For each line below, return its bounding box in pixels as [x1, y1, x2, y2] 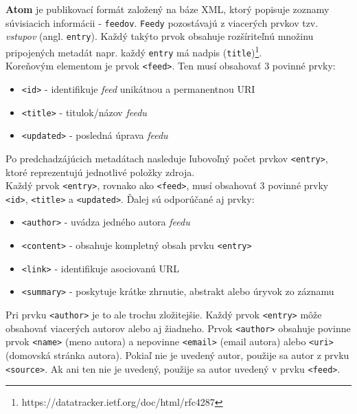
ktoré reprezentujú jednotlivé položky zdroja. [5, 164, 195, 179]
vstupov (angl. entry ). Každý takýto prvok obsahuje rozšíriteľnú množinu [5, 29, 314, 43]
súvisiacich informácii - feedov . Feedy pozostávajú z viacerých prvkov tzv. [5, 15, 319, 30]
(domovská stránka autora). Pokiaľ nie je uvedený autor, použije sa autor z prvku [5, 348, 349, 362]
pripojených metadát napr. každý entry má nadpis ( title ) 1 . [5, 43, 262, 59]
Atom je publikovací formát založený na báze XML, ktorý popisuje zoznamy [5, 2, 330, 16]
